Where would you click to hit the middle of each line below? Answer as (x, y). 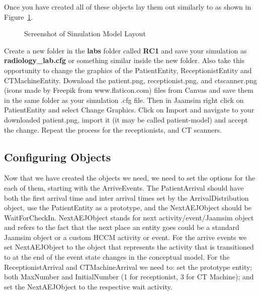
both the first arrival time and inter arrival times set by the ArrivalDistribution (126, 197)
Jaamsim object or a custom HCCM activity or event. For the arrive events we (125, 237)
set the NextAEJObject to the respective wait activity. (88, 286)
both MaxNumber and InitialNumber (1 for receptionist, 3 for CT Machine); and (129, 277)
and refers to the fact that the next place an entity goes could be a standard (122, 227)
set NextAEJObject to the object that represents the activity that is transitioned (129, 247)
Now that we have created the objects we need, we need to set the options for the (130, 178)
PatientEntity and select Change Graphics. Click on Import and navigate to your (129, 110)
